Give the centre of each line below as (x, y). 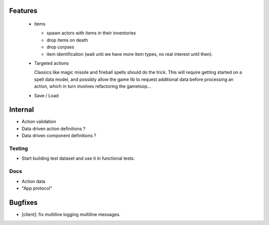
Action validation (39, 122)
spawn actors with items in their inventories (91, 33)
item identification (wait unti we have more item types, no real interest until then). (130, 54)
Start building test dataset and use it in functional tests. (78, 158)
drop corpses (60, 47)
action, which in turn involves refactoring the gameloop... (93, 86)
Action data (34, 181)
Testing (19, 148)
